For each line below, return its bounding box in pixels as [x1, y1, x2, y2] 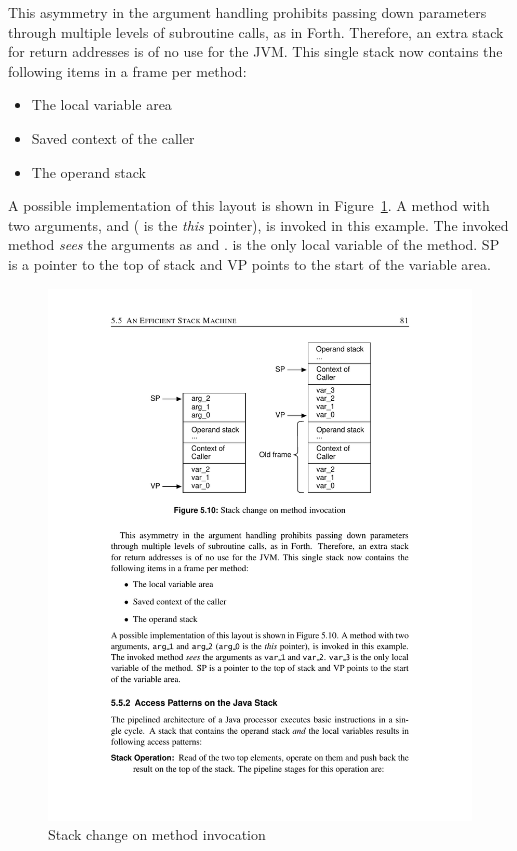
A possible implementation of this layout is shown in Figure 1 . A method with [8, 195, 490, 216]
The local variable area [31, 94, 172, 115]
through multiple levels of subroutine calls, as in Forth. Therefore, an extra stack [8, 21, 504, 42]
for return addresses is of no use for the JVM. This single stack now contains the [8, 41, 503, 62]
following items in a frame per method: [8, 60, 247, 81]
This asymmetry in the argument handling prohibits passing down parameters [8, 2, 487, 22]
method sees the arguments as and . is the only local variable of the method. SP [8, 234, 500, 255]
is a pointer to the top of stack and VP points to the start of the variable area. [8, 253, 491, 274]
